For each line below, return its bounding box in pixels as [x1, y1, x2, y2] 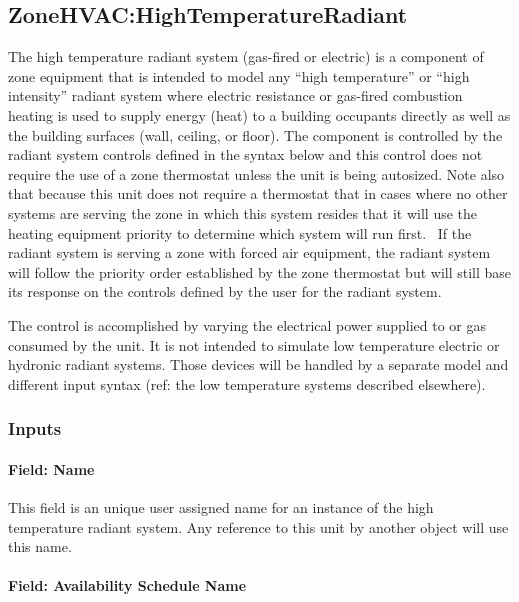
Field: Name [8, 458, 95, 479]
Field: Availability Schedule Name [8, 575, 247, 596]
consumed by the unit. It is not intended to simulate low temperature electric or [8, 334, 500, 355]
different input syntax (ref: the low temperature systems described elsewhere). [8, 373, 486, 394]
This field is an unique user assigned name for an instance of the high [8, 496, 434, 517]
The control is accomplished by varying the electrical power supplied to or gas [8, 314, 487, 335]
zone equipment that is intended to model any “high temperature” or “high [8, 65, 470, 86]
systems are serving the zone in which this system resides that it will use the [8, 202, 478, 223]
